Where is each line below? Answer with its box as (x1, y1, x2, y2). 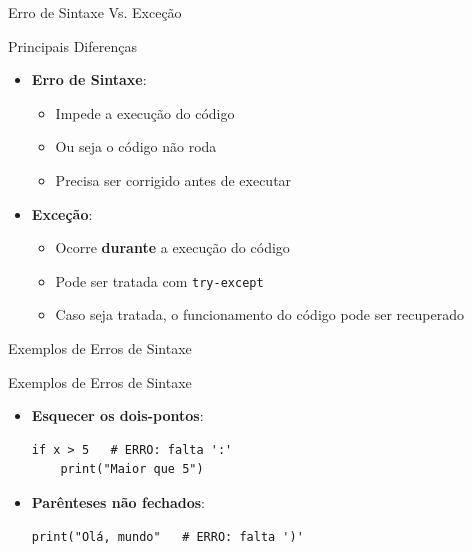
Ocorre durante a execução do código (55, 237, 290, 258)
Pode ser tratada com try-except (55, 270, 264, 291)
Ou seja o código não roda (55, 136, 217, 157)
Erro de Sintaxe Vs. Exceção (8, 2, 182, 22)
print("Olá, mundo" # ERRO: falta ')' (31, 529, 304, 544)
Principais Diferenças (8, 35, 137, 56)
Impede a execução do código (55, 102, 235, 123)
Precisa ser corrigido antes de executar (55, 169, 292, 190)
